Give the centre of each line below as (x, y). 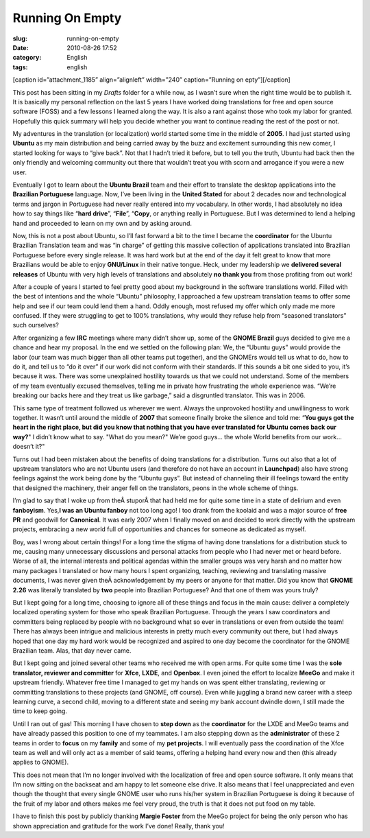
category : (27, 58)
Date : (21, 47)
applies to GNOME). (40, 763)
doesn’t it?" (29, 447)
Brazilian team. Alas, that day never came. (72, 650)
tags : (20, 67)
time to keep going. (40, 711)
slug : (20, 38)
